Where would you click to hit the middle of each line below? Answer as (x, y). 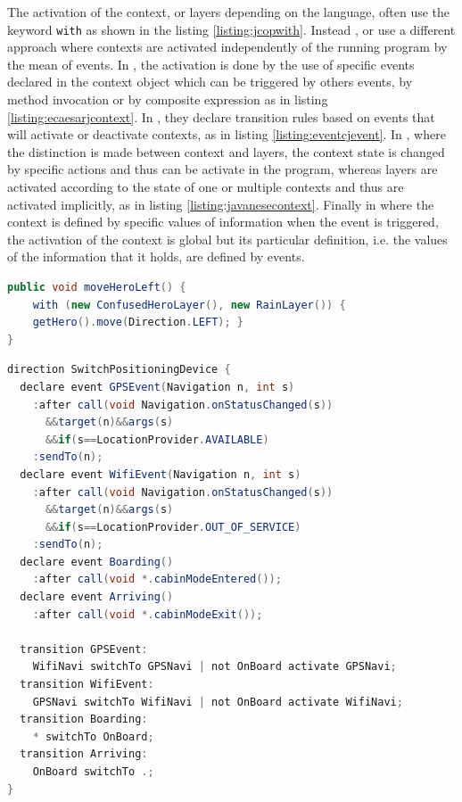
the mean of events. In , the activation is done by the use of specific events (211, 64)
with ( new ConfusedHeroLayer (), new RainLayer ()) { (189, 305)
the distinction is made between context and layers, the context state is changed (226, 151)
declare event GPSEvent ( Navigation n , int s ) (157, 387)
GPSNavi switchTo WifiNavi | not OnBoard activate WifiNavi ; (218, 702)
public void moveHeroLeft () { (97, 287)
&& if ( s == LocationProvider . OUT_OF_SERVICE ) (173, 527)
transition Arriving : (84, 754)
